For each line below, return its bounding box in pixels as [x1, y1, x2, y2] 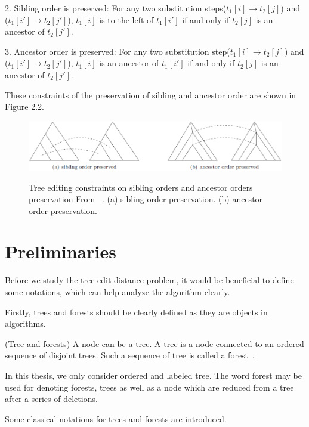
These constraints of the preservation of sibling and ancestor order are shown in [5, 88, 296, 101]
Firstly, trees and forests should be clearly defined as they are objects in [5, 305, 268, 318]
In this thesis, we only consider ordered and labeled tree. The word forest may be [5, 369, 302, 381]
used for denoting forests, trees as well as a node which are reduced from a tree [5, 380, 294, 393]
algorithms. [5, 317, 46, 330]
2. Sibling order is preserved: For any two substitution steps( [5, 2, 227, 14]
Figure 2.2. [5, 100, 44, 113]
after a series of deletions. [5, 392, 98, 405]
